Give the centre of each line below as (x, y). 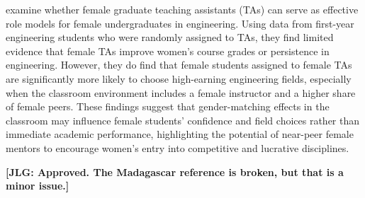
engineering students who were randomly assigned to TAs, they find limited (170, 37)
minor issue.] (38, 186)
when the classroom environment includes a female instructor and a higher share (181, 92)
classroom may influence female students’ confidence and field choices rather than (183, 120)
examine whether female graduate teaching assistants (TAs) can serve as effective (182, 9)
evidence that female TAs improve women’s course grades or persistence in (168, 51)
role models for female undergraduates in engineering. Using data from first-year (180, 23)
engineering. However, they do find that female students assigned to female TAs (179, 65)
